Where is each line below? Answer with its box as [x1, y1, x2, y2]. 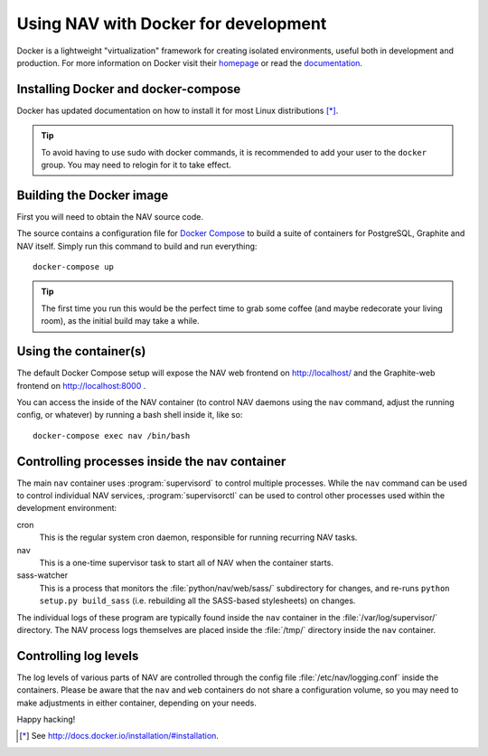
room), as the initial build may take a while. [41, 316, 200, 326]
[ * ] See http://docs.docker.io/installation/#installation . [19, 731, 219, 742]
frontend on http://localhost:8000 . [16, 380, 146, 391]
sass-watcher [16, 570, 68, 581]
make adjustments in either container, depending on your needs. [16, 697, 258, 708]
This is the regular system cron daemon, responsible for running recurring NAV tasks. [39, 532, 358, 543]
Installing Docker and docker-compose [16, 81, 241, 97]
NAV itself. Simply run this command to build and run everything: [16, 241, 258, 251]
